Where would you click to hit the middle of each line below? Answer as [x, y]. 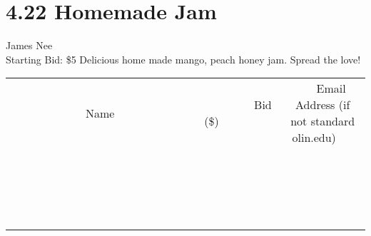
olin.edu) [314, 138]
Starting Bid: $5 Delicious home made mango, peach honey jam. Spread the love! [183, 59]
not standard [323, 121]
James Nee [29, 45]
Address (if [323, 105]
